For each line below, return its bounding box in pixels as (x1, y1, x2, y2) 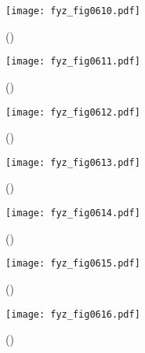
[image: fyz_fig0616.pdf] (5, 308, 140, 320)
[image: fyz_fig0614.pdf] (5, 208, 140, 219)
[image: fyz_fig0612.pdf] (5, 106, 140, 118)
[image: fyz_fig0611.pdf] (5, 56, 140, 68)
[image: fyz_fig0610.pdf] (5, 6, 140, 17)
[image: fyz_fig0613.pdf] (5, 156, 140, 168)
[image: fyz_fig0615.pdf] (5, 258, 140, 270)
